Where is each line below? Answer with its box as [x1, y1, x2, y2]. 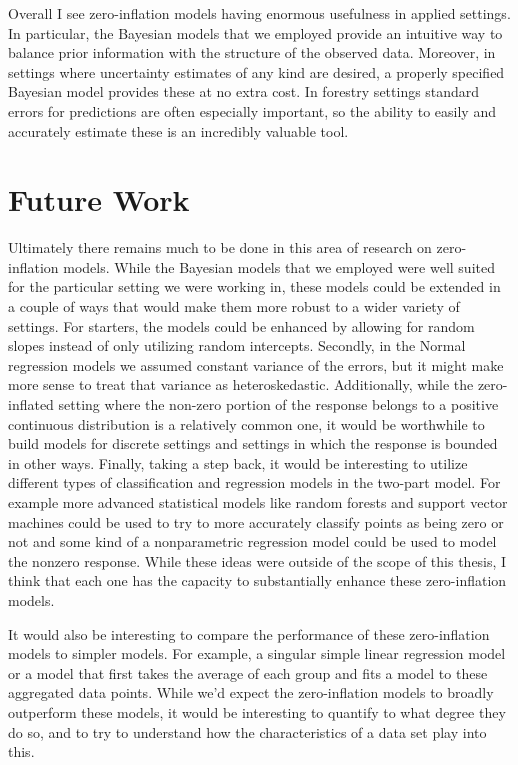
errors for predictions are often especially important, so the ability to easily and [8, 100, 496, 121]
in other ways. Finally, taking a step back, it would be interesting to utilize [8, 452, 468, 473]
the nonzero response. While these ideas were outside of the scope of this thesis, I [8, 550, 507, 571]
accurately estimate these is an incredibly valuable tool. [8, 120, 349, 141]
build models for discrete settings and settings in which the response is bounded [8, 433, 498, 454]
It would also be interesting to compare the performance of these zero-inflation [8, 623, 490, 644]
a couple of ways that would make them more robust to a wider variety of [8, 296, 460, 317]
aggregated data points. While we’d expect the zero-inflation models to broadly [8, 682, 494, 703]
